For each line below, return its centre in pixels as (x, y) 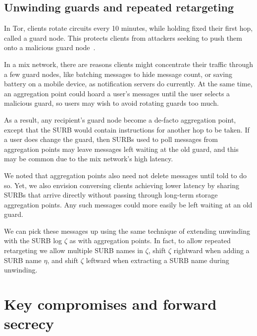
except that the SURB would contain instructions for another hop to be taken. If (127, 129)
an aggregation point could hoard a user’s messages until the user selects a (117, 93)
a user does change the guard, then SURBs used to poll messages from (111, 139)
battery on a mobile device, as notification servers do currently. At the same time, (128, 84)
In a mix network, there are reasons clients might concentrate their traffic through (128, 64)
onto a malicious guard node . (50, 47)
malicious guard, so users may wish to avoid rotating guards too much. (111, 103)
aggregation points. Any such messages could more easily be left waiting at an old (128, 204)
